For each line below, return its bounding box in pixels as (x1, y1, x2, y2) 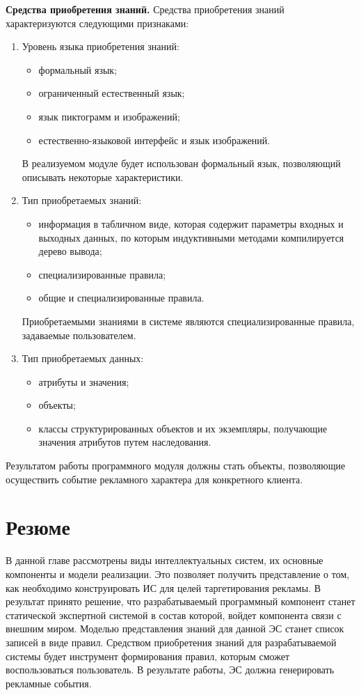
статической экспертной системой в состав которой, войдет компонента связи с (6, 607, 342, 622)
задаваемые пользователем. (22, 327, 136, 342)
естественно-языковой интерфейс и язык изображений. (38, 132, 271, 147)
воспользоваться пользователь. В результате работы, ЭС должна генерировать (6, 662, 335, 677)
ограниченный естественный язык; (38, 86, 185, 100)
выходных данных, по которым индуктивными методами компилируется (38, 230, 344, 244)
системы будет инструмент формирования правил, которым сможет (6, 648, 290, 663)
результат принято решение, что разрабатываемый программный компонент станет (6, 594, 355, 609)
